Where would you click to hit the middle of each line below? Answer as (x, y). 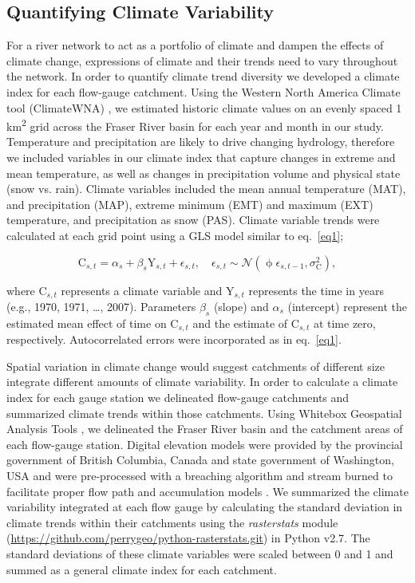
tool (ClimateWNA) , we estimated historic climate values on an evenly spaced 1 (204, 107)
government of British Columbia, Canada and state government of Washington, (200, 460)
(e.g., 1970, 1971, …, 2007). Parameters (101, 307)
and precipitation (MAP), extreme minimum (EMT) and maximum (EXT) (190, 204)
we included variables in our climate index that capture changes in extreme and (201, 158)
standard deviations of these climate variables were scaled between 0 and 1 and (200, 553)
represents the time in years (316, 290)
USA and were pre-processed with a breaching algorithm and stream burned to (200, 476)
